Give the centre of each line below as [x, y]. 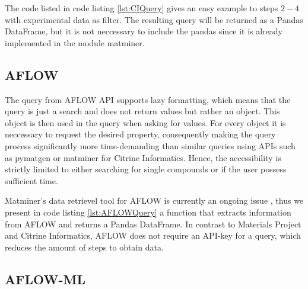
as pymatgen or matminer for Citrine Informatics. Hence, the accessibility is [143, 157]
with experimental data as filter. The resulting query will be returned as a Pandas [154, 19]
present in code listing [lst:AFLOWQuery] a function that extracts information [148, 212]
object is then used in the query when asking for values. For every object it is [145, 122]
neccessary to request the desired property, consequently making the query [140, 134]
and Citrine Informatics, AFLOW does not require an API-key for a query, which [153, 235]
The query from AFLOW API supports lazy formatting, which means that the [148, 99]
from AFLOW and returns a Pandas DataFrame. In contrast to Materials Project [153, 224]
